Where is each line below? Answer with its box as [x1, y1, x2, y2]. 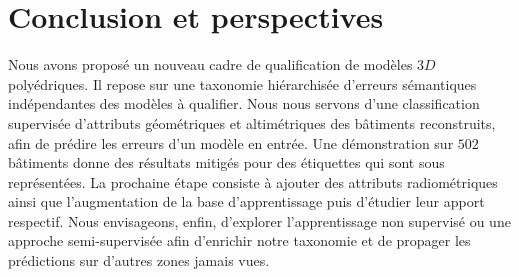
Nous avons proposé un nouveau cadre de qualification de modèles [8, 54, 413, 75]
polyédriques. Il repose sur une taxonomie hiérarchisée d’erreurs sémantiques [8, 73, 477, 94]
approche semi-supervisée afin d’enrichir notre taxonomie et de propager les [8, 230, 471, 251]
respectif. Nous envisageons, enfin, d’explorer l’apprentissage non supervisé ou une [8, 210, 511, 231]
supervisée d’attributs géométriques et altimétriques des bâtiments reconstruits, [8, 112, 496, 133]
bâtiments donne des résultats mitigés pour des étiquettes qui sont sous [8, 152, 445, 173]
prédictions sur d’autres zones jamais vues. [8, 250, 270, 271]
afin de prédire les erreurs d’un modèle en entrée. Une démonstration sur [8, 132, 454, 153]
